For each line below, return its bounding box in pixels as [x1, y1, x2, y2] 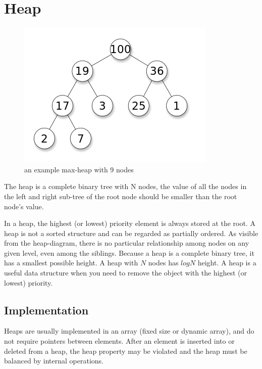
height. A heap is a [197, 257, 256, 268]
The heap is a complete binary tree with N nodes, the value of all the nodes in [4, 181, 247, 192]
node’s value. [4, 201, 44, 211]
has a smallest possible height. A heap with [4, 257, 138, 268]
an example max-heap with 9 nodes [24, 164, 134, 174]
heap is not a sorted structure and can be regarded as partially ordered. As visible [4, 227, 258, 238]
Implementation [4, 302, 89, 317]
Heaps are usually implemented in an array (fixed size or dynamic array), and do [4, 326, 254, 336]
